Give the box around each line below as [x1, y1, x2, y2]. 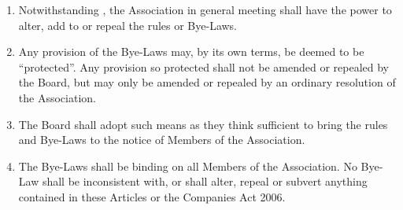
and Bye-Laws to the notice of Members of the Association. [18, 131, 305, 148]
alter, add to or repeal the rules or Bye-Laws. [18, 17, 238, 33]
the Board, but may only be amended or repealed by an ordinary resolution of [18, 74, 396, 90]
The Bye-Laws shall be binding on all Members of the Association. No [18, 157, 357, 174]
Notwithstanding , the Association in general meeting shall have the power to [18, 2, 392, 17]
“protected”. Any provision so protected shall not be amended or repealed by [18, 58, 389, 75]
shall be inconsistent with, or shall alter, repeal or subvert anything [42, 173, 368, 190]
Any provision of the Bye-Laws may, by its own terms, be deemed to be [18, 43, 364, 60]
